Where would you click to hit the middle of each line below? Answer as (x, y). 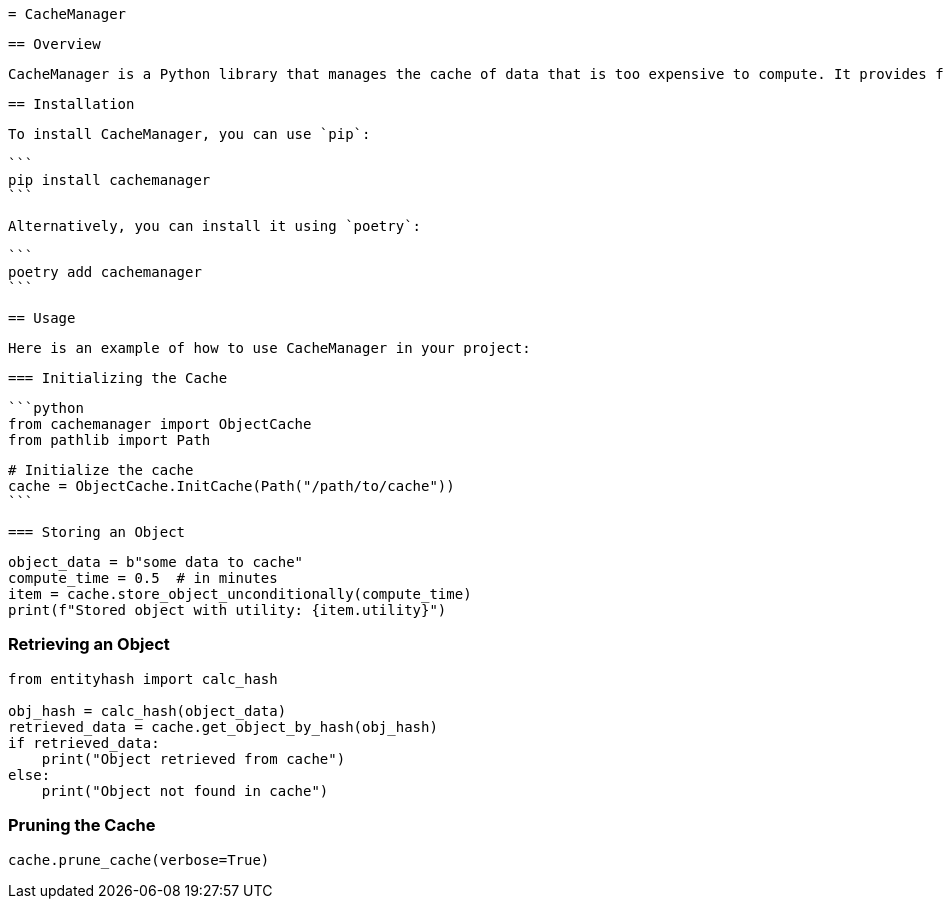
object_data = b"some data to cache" (156, 562)
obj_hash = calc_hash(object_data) (147, 710)
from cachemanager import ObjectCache (160, 424)
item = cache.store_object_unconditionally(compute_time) (240, 594)
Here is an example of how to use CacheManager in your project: (269, 348)
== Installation (71, 104)
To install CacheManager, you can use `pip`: (189, 134)
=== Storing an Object (97, 532)
